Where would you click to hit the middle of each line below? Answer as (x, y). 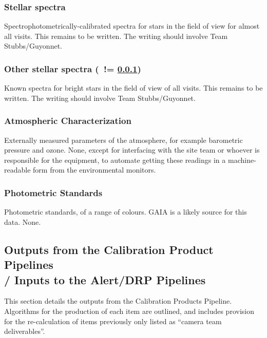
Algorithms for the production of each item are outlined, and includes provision (129, 311)
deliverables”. (25, 331)
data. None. (23, 221)
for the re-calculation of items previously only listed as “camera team (113, 321)
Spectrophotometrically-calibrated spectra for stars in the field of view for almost (132, 26)
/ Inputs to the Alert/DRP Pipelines (105, 279)
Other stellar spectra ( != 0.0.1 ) (73, 68)
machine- (242, 160)
